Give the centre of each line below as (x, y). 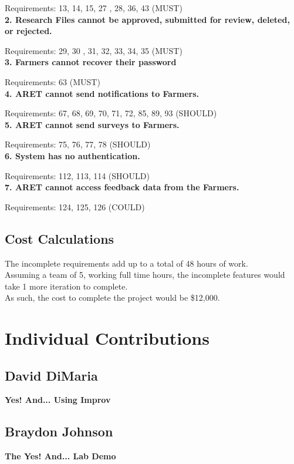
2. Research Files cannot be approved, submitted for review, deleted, (147, 19)
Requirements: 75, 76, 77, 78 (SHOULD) (78, 144)
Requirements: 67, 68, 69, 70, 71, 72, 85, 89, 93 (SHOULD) (111, 113)
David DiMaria (51, 375)
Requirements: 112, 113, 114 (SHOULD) (77, 175)
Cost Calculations (60, 238)
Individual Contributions (107, 338)
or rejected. (28, 31)
